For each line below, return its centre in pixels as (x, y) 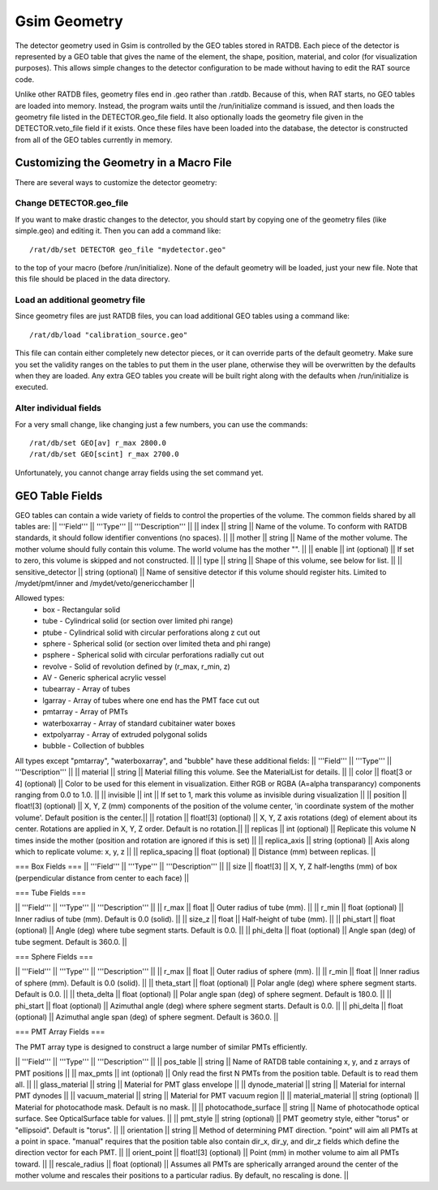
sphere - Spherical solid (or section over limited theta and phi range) (157, 643)
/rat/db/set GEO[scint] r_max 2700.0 (105, 454)
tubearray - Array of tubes (86, 689)
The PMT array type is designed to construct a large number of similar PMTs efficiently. (161, 1046)
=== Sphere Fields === (54, 957)
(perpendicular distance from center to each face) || (102, 877)
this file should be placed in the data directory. (92, 279)
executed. (32, 387)
